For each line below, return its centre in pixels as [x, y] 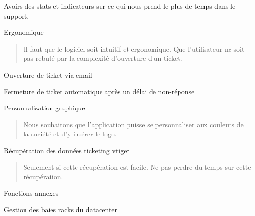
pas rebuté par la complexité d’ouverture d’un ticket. [103, 58]
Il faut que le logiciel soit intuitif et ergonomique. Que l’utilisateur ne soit [134, 48]
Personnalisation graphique [45, 108]
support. [17, 15]
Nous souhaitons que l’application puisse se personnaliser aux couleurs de [133, 124]
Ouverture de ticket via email [48, 74]
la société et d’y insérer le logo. [70, 134]
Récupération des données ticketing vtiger [67, 150]
